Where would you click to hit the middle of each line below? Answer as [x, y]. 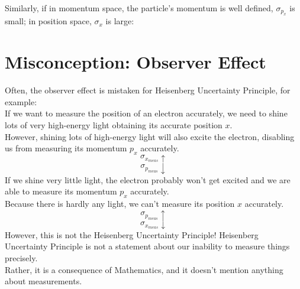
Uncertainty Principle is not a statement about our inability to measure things [147, 246]
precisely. [21, 258]
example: [21, 101]
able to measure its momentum [61, 191]
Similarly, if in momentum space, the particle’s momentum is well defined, [139, 8]
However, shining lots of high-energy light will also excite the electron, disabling [150, 136]
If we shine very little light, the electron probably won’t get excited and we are [148, 179]
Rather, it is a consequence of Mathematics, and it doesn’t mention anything [144, 269]
